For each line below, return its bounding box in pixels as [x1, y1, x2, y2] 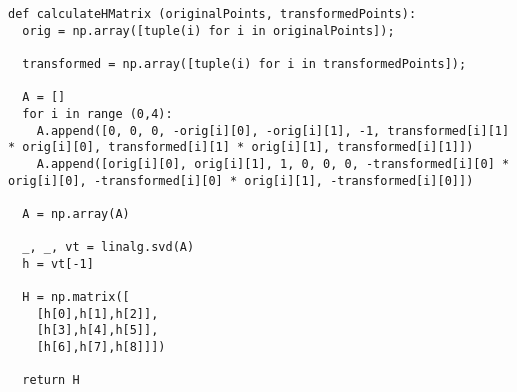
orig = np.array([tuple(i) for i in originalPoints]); [22, 23, 395, 38]
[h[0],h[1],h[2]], [36, 306, 159, 321]
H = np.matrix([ [22, 290, 130, 305]
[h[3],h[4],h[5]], [36, 323, 159, 338]
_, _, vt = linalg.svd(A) [22, 240, 195, 255]
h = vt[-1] [22, 256, 94, 271]
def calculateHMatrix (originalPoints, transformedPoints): [8, 7, 417, 21]
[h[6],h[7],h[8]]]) [36, 340, 166, 355]
